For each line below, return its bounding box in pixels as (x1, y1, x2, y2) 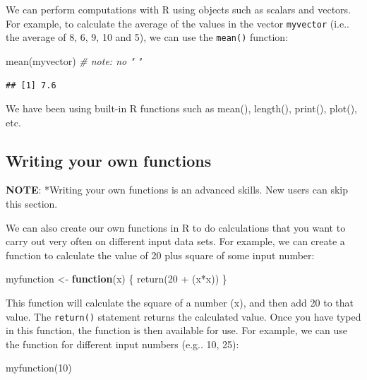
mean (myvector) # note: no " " (6, 53, 142, 68)
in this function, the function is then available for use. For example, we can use (6, 323, 347, 338)
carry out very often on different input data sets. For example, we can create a (6, 234, 345, 249)
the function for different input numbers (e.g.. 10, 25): (6, 336, 239, 351)
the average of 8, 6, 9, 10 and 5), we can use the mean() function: (6, 30, 289, 44)
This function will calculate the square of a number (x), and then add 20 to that (6, 295, 354, 310)
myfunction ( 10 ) (6, 360, 72, 375)
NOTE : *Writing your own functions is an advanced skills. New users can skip (6, 182, 349, 197)
